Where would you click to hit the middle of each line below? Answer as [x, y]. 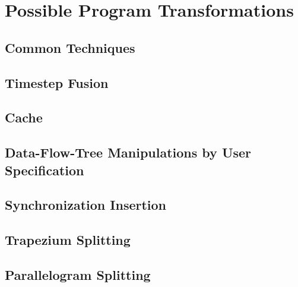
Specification [45, 170]
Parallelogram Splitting [78, 274]
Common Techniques [70, 47]
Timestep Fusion [57, 82]
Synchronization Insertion [86, 205]
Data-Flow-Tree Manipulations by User [128, 152]
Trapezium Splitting [68, 240]
